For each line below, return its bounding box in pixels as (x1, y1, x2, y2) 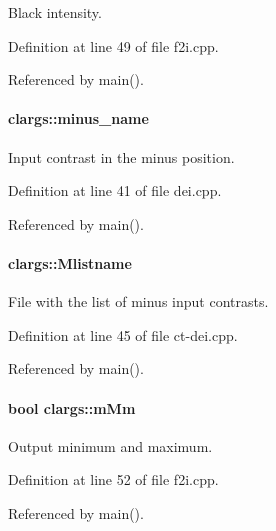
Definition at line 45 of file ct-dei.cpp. (8, 324, 238, 345)
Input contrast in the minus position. (8, 146, 235, 167)
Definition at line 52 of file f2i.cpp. (8, 469, 219, 490)
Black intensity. (8, 2, 102, 22)
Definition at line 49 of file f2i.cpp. (8, 35, 219, 56)
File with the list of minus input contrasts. (8, 291, 269, 312)
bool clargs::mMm (8, 397, 136, 418)
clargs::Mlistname (8, 252, 132, 273)
